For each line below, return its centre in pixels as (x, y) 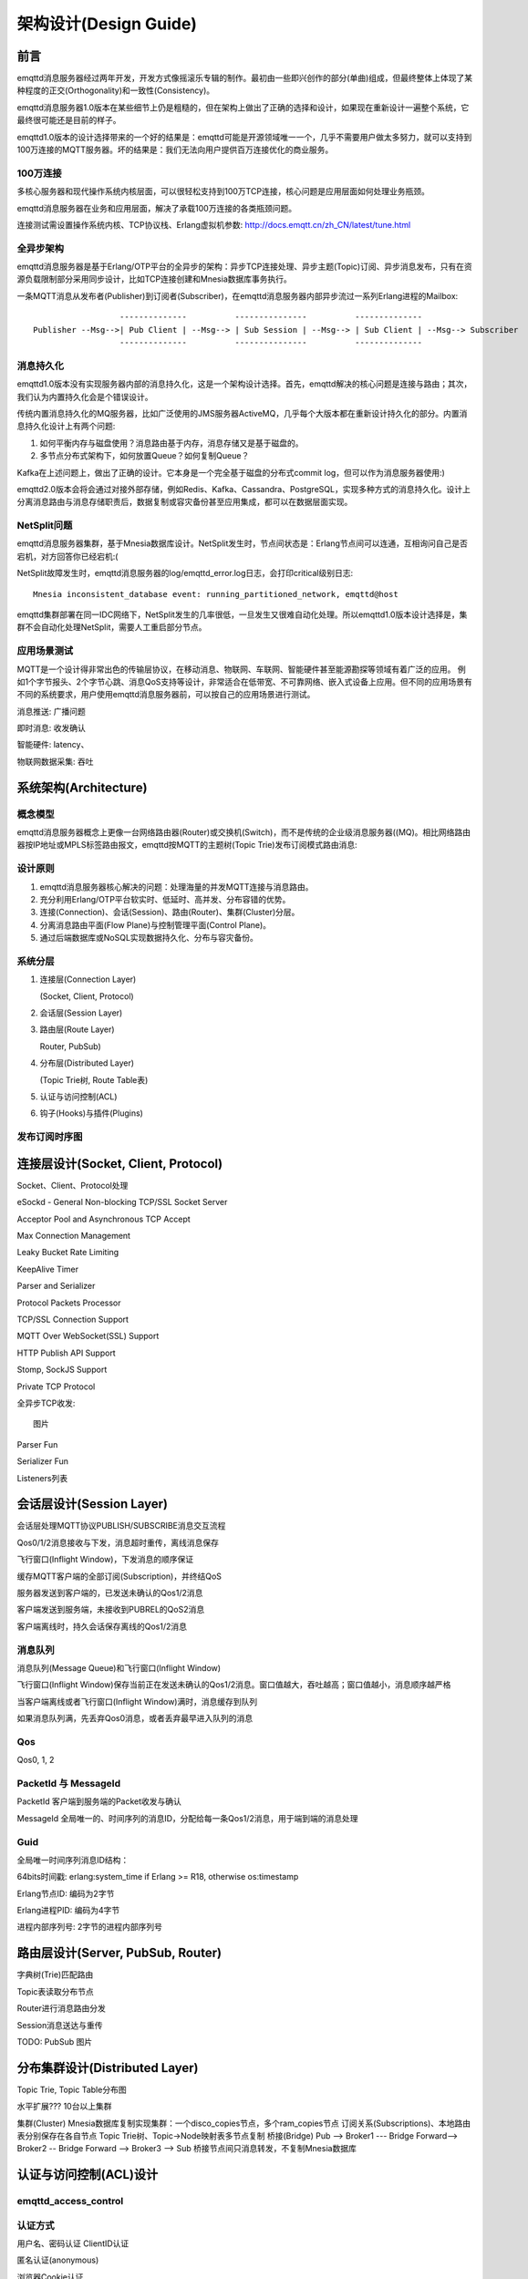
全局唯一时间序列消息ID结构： (73, 1860)
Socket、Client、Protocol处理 (72, 1185)
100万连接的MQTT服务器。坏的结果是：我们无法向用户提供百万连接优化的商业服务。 (175, 150)
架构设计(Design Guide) (107, 24)
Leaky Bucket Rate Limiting (68, 1253)
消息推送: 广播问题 (51, 711)
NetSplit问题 (45, 526)
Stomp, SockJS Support (62, 1370)
